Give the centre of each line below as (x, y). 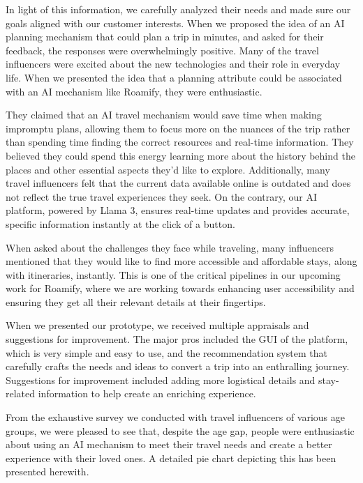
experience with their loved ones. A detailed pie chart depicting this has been (171, 458)
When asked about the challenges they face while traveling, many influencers (170, 247)
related (21, 393)
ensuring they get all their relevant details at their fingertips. (136, 301)
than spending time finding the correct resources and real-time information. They (180, 142)
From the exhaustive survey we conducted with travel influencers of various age (176, 417)
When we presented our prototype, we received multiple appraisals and (157, 325)
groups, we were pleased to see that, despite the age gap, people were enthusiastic (180, 430)
